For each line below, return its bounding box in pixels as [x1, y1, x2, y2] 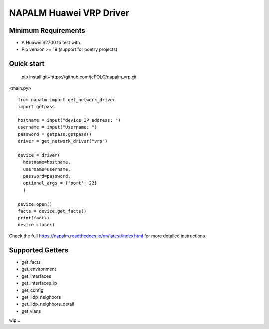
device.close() [18, 222, 55, 227]
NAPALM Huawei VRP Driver [9, 7, 130, 18]
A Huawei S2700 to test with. [21, 40, 82, 46]
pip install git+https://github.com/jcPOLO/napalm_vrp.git [21, 74, 137, 80]
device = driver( [18, 152, 60, 158]
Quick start [9, 60, 45, 68]
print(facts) [18, 215, 50, 221]
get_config [21, 287, 44, 293]
